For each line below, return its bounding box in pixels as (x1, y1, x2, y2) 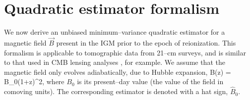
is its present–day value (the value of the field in (77, 76, 224, 87)
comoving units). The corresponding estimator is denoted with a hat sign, (4, 86, 228, 97)
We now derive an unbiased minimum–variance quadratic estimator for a (4, 27, 225, 37)
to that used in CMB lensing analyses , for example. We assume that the (4, 57, 225, 67)
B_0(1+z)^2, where (4, 76, 64, 87)
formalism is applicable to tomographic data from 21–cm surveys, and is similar (4, 47, 246, 57)
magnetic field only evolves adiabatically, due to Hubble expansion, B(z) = (4, 66, 231, 77)
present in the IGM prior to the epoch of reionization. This (56, 37, 236, 48)
